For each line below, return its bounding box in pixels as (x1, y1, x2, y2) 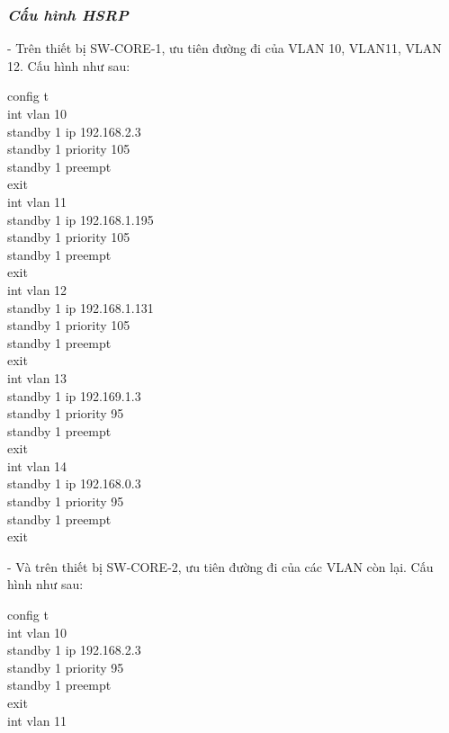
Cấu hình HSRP (7, 3, 129, 25)
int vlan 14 (7, 456, 67, 475)
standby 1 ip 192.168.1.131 (7, 298, 154, 317)
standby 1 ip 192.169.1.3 (7, 386, 141, 405)
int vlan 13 (7, 368, 67, 387)
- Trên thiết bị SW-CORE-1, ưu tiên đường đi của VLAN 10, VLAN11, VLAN (7, 39, 442, 58)
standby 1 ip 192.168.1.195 (7, 210, 154, 228)
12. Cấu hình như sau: (7, 56, 130, 75)
